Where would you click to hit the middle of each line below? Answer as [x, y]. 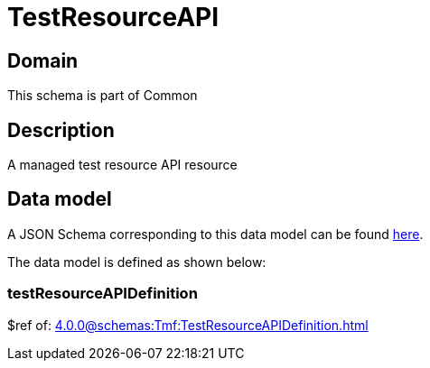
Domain [43, 60]
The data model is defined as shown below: [137, 262]
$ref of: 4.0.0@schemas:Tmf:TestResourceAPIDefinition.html [188, 325]
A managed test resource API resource [122, 165]
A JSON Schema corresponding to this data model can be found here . [215, 234]
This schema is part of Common [103, 96]
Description [61, 130]
